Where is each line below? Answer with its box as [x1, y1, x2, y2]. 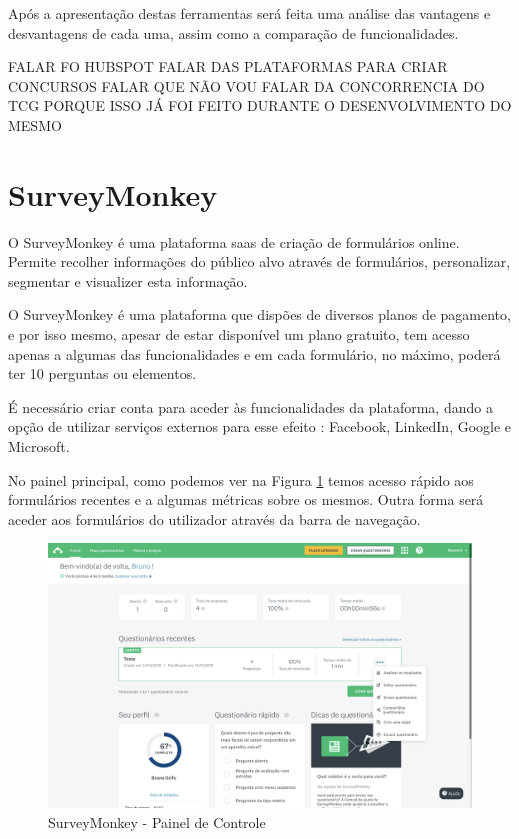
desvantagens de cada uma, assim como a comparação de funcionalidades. [8, 22, 459, 43]
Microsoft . [8, 436, 70, 457]
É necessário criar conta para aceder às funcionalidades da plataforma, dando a [8, 396, 493, 417]
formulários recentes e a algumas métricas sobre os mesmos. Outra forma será [8, 489, 484, 510]
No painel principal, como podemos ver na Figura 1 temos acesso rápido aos [8, 469, 474, 490]
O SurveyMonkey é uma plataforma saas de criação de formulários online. [8, 231, 460, 252]
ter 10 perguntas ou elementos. [8, 363, 197, 384]
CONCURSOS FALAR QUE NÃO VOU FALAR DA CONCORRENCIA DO [8, 75, 485, 96]
